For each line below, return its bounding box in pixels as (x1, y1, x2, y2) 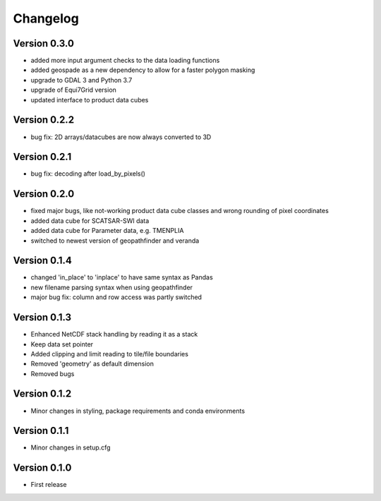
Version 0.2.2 (13, 114, 74, 126)
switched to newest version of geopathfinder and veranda (30, 236, 200, 245)
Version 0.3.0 (13, 37, 74, 49)
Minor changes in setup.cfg (30, 443, 111, 452)
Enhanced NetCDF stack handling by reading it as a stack (30, 330, 198, 339)
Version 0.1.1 (13, 425, 69, 437)
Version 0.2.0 (13, 188, 75, 200)
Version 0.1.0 (13, 462, 72, 474)
